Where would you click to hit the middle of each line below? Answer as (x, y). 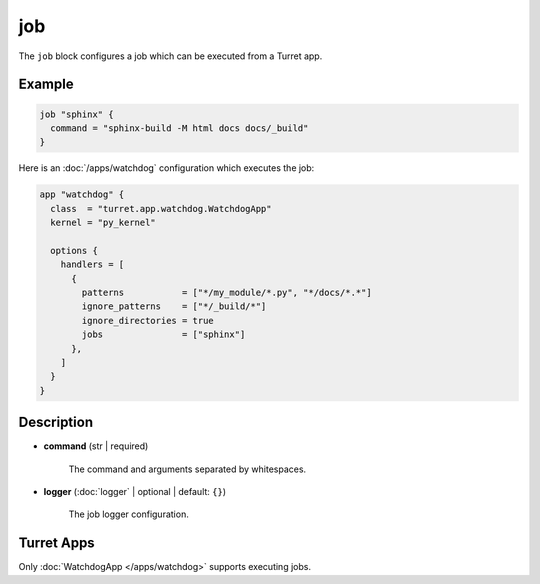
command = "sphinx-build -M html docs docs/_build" (179, 128)
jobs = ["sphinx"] (163, 334)
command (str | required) (96, 446)
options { (74, 250)
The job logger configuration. (128, 514)
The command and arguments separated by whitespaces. (187, 469)
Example (46, 84)
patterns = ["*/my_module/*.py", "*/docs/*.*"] (226, 293)
